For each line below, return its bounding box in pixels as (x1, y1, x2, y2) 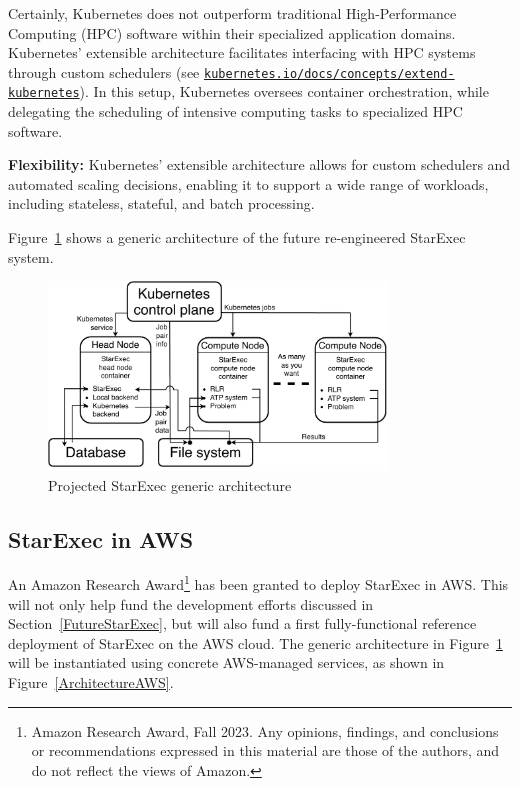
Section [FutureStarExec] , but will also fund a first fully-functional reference (8, 613, 477, 634)
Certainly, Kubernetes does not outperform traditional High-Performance (8, 3, 457, 23)
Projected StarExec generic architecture (48, 474, 292, 495)
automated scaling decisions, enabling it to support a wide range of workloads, (8, 173, 489, 194)
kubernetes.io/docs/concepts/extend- (203, 66, 455, 81)
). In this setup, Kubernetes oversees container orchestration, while (79, 81, 489, 102)
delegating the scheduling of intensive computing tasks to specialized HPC (8, 101, 463, 122)
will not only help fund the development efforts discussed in (8, 593, 374, 614)
